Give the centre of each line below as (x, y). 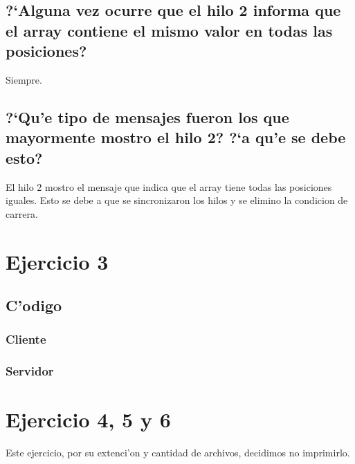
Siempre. (24, 79)
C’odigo (34, 305)
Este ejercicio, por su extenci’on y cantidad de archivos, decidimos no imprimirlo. (178, 453)
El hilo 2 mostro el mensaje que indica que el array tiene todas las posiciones (169, 186)
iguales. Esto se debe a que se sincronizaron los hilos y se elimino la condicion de (177, 200)
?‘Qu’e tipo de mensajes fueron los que (147, 117)
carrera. (22, 213)
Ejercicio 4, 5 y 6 (88, 419)
